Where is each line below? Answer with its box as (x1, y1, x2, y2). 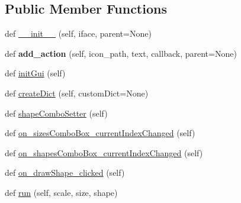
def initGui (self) (5, 67, 66, 79)
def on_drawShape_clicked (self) (5, 166, 125, 179)
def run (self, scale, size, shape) (5, 186, 118, 198)
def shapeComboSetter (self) (5, 107, 108, 119)
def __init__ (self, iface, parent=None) (5, 27, 152, 40)
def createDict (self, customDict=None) (5, 86, 149, 99)
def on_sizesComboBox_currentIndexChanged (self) (5, 127, 195, 139)
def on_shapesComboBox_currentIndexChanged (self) (5, 146, 203, 159)
